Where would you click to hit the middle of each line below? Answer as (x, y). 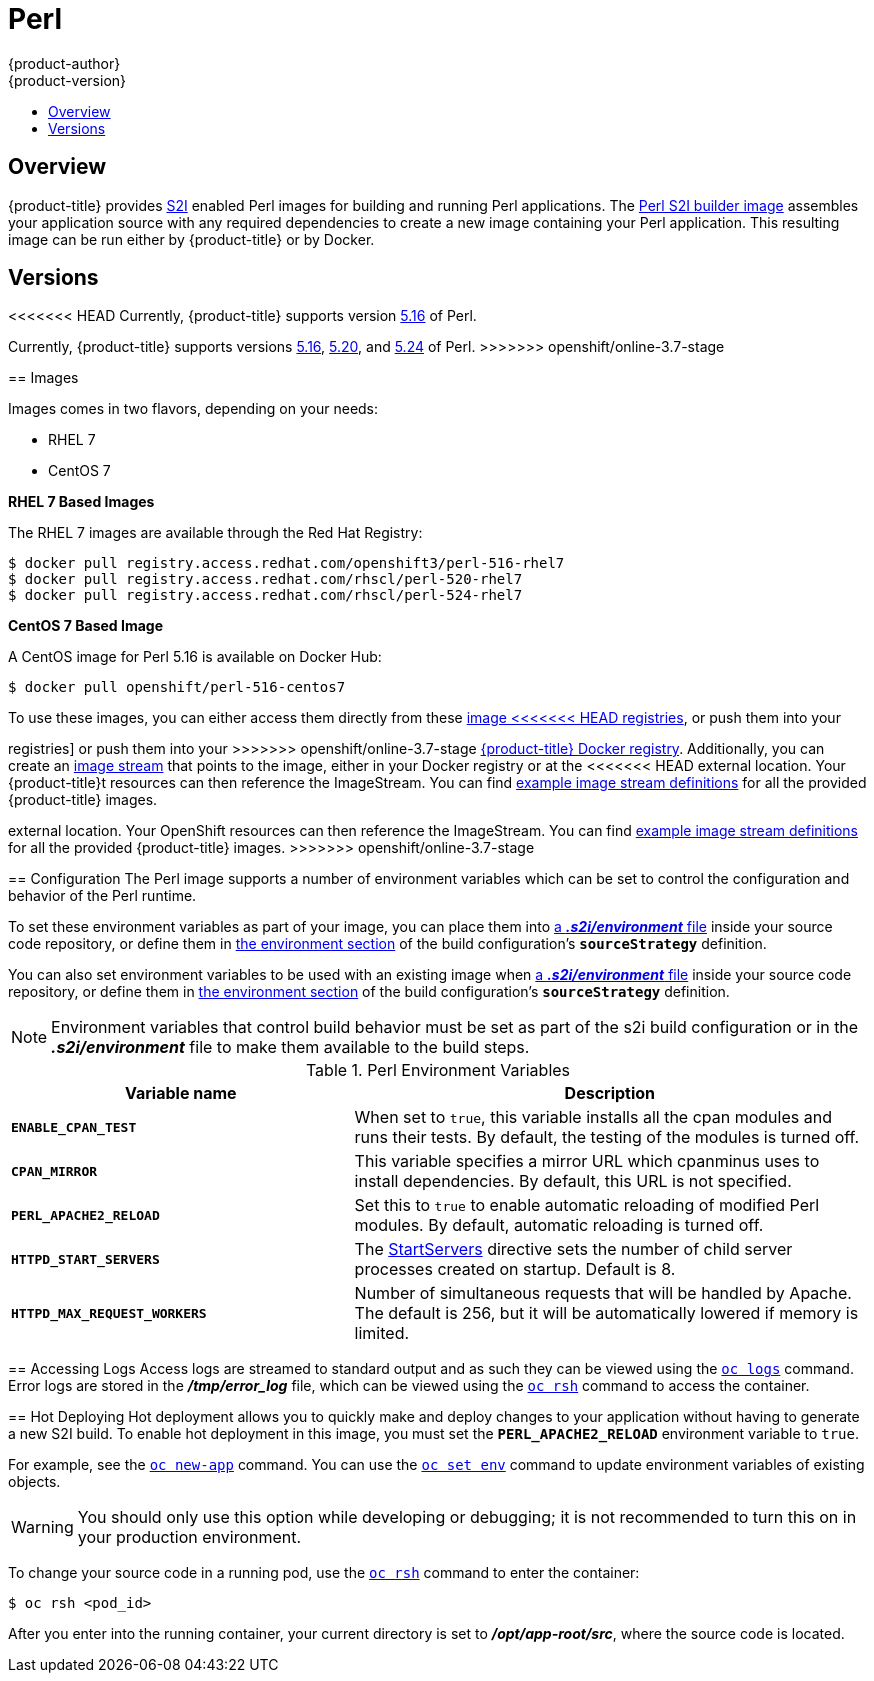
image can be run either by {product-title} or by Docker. (191, 239)
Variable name (180, 1093)
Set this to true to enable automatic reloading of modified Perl (587, 1205)
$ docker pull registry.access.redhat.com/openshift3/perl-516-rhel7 (286, 563)
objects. (34, 1482)
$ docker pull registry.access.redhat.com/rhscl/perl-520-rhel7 (265, 579)
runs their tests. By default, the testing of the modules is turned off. (607, 1137)
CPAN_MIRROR (54, 1171)
